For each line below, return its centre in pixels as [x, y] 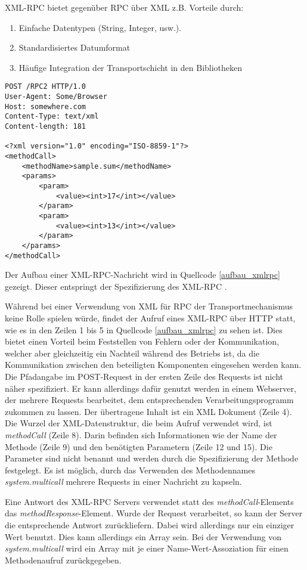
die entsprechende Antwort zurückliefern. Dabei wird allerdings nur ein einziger [150, 525]
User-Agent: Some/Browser [56, 97]
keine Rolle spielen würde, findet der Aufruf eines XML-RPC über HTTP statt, [150, 317]
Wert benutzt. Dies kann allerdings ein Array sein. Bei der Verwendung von [143, 536]
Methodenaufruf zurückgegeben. [63, 560]
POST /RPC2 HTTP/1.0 [46, 87]
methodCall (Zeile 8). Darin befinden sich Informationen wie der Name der [141, 434]
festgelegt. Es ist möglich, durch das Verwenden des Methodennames [130, 470]
